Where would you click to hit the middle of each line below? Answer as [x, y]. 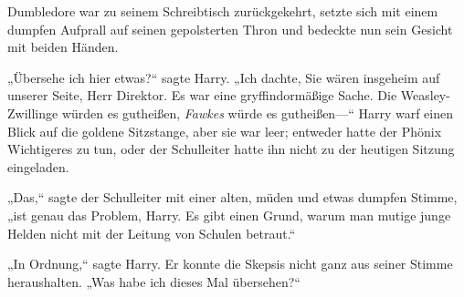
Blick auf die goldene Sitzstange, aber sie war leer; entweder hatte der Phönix [225, 131]
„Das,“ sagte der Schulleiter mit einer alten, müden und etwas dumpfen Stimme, [232, 197]
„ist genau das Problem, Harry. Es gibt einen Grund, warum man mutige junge [229, 215]
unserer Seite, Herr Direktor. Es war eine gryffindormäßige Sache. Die [202, 95]
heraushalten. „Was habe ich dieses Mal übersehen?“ [154, 281]
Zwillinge [33, 113]
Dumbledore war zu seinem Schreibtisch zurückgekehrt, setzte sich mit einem [223, 11]
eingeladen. [38, 166]
